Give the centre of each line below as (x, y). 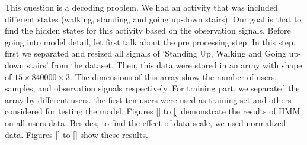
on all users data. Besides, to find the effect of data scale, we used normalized (145, 122)
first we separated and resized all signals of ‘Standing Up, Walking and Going (146, 53)
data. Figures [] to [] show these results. (76, 134)
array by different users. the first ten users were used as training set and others (148, 99)
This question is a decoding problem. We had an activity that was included (141, 7)
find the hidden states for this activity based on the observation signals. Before (148, 30)
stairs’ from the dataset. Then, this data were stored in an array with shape (164, 65)
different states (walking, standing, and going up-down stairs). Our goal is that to (153, 19)
